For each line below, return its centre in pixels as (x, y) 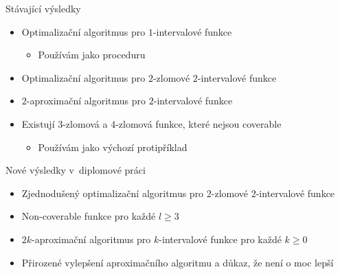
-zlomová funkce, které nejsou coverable (199, 123)
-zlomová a (85, 123)
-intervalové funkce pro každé (220, 239)
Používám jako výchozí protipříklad (113, 147)
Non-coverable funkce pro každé (89, 216)
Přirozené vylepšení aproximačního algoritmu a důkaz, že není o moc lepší (178, 262)
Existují (38, 123)
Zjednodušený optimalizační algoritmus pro (113, 193)
